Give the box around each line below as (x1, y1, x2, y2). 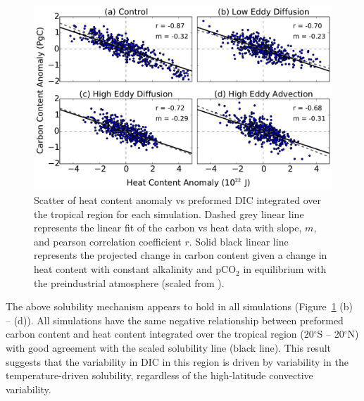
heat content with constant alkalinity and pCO (34, 262, 237, 276)
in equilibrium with (243, 262, 327, 276)
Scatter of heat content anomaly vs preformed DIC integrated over (34, 193, 322, 208)
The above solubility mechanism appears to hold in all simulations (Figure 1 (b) (6, 299, 353, 314)
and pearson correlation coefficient (34, 234, 182, 248)
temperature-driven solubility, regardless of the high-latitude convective (6, 368, 313, 383)
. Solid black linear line (189, 234, 289, 248)
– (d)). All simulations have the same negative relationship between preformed (6, 312, 344, 327)
